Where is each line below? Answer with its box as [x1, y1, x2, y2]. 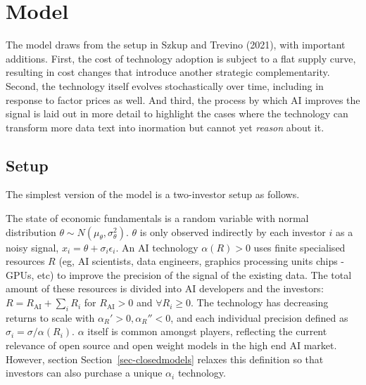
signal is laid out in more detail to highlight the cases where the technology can [6, 106, 348, 121]
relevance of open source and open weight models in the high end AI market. [6, 338, 337, 353]
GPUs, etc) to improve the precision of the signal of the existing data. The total [6, 267, 352, 282]
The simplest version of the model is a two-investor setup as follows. [6, 187, 300, 202]
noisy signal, [6, 240, 59, 254]
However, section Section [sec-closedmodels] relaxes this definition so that [6, 351, 324, 366]
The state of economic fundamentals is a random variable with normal [6, 211, 309, 226]
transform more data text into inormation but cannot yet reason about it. [6, 119, 324, 134]
